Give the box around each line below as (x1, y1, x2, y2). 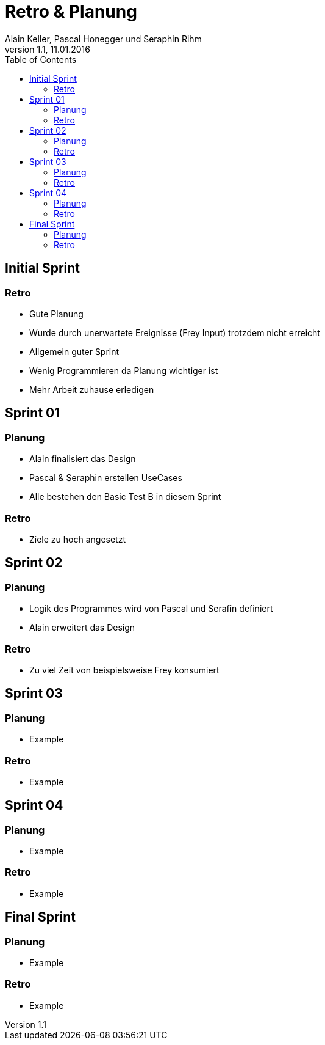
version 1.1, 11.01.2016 (5, 43, 90, 54)
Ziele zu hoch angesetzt (29, 533, 126, 544)
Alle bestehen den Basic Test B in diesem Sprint (29, 491, 221, 502)
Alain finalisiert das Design (29, 453, 136, 464)
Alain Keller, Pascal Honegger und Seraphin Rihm (5, 33, 202, 44)
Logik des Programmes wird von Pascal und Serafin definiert (29, 603, 273, 614)
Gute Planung (29, 308, 84, 319)
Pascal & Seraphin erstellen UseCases (29, 472, 182, 483)
